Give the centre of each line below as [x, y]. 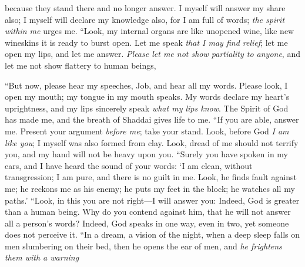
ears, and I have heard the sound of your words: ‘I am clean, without [129, 165]
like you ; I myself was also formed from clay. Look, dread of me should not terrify [152, 142]
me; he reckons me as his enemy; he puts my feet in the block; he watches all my [150, 188]
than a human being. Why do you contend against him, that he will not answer [148, 212]
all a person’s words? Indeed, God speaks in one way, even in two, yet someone [147, 223]
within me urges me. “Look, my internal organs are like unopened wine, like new [150, 31]
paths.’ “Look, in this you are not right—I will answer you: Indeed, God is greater [152, 200]
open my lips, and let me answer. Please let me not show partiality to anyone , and [152, 54]
